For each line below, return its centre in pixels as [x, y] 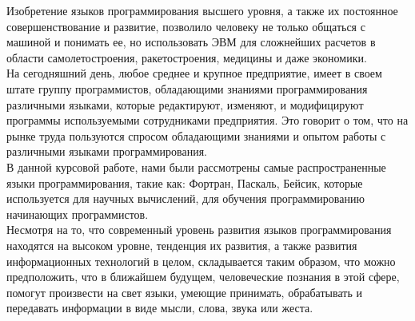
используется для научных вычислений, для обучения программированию [186, 198]
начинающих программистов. [78, 214]
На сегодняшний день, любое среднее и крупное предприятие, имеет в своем [194, 73]
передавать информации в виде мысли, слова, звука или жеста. [160, 308]
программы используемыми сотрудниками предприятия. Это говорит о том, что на [207, 120]
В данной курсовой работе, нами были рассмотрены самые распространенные [196, 166]
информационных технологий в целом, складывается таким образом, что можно [201, 261]
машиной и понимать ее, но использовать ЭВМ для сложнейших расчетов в [191, 42]
